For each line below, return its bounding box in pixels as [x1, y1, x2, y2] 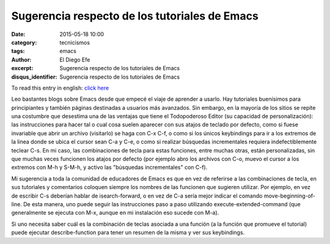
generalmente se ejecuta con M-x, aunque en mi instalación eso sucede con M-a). [11, 209, 219, 217]
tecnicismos [59, 38, 90, 46]
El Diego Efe [59, 56, 90, 63]
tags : [11, 48, 25, 55]
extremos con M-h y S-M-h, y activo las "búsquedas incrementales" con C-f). [11, 163, 208, 171]
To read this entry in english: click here [11, 84, 109, 91]
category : [11, 38, 37, 46]
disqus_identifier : [11, 73, 57, 81]
